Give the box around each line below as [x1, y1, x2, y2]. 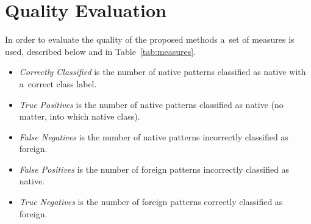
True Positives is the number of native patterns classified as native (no [19, 98, 284, 110]
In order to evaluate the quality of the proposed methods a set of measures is [5, 33, 295, 46]
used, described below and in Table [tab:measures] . [5, 45, 196, 57]
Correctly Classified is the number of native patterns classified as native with [19, 65, 306, 78]
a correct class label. [19, 77, 97, 90]
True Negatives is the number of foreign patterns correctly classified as [19, 195, 283, 208]
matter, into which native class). [19, 110, 140, 123]
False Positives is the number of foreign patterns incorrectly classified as [19, 162, 290, 175]
